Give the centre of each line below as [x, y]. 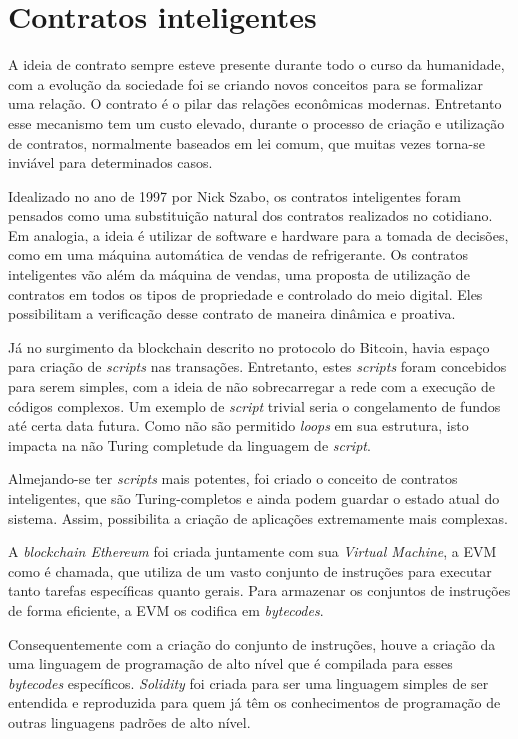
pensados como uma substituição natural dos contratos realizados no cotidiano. [250, 215]
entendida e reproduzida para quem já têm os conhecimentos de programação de [254, 702]
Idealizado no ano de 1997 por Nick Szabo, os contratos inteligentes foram [234, 195]
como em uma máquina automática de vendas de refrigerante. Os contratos [238, 254]
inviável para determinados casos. [110, 162]
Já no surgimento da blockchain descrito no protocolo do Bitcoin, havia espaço [249, 346]
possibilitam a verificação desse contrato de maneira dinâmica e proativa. [232, 313]
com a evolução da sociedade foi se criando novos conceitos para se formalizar [245, 83]
